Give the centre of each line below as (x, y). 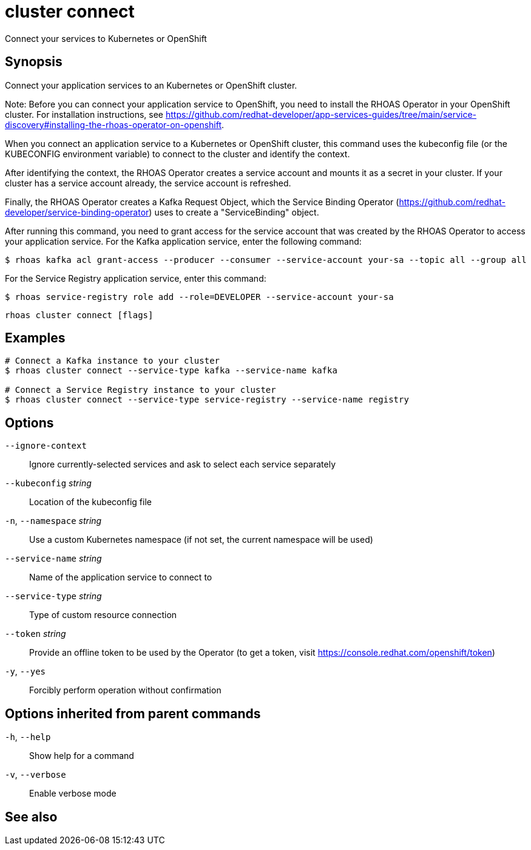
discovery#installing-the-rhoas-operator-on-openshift (113, 124)
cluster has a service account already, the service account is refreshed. (148, 183)
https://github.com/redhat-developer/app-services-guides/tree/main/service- (321, 114)
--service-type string (53, 596)
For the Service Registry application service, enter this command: (136, 278)
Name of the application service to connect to (121, 577)
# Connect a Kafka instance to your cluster (113, 361)
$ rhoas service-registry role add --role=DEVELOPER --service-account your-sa (199, 297)
